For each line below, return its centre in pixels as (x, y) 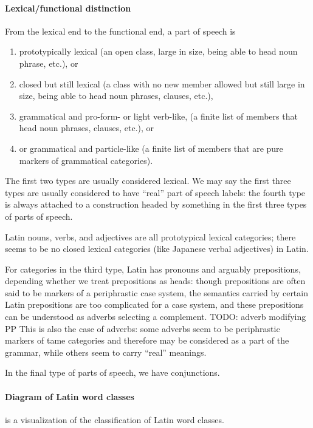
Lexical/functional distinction (68, 8)
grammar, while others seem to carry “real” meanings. (106, 352)
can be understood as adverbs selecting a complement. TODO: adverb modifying (156, 317)
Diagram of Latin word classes (70, 396)
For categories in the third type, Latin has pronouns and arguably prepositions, (153, 269)
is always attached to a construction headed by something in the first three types (156, 204)
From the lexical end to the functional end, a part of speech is (120, 31)
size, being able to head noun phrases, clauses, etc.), (116, 96)
